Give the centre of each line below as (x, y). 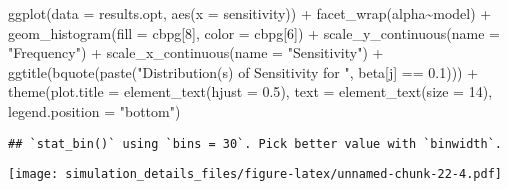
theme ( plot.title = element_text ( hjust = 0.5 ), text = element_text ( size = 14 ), (250, 91)
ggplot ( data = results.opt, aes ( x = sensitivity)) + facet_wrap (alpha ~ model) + (250, 13)
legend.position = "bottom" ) (94, 110)
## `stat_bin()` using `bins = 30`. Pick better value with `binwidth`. (255, 143)
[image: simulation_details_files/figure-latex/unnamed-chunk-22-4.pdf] (255, 174)
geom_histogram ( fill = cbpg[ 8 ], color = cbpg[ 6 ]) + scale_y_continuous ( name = (254, 32)
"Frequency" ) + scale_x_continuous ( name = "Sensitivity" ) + (196, 52)
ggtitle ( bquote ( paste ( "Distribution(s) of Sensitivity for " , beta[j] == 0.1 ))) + (243, 71)
